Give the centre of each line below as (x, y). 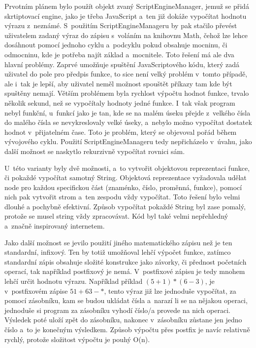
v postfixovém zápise (36, 290)
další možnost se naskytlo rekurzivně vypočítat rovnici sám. (95, 151)
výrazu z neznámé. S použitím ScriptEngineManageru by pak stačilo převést (121, 25)
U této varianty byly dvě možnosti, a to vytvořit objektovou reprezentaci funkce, (127, 168)
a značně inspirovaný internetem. (55, 226)
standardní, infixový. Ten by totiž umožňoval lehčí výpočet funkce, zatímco (118, 252)
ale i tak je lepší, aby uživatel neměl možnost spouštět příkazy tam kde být (118, 83)
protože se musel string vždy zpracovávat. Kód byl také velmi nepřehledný (116, 216)
